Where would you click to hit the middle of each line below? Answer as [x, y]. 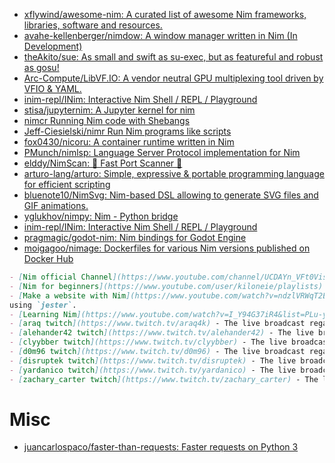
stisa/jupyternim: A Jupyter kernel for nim [109, 110]
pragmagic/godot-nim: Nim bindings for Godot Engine [135, 237]
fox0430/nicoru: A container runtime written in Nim [129, 142]
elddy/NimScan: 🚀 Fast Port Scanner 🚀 [103, 163]
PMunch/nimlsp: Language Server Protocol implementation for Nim [162, 152]
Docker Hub [48, 258]
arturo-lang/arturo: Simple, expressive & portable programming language [174, 173]
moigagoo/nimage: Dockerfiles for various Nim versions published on [167, 248]
